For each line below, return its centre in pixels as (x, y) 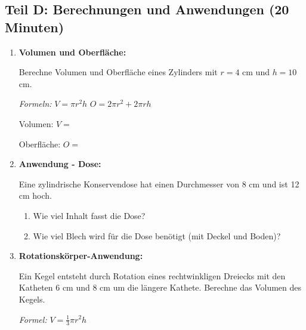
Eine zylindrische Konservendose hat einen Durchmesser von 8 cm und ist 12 (159, 183)
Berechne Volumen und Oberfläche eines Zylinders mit (118, 72)
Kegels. (32, 299)
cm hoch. (35, 195)
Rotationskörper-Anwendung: (81, 256)
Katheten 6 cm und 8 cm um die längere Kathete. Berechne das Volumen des (160, 287)
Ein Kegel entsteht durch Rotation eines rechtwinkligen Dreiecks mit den (152, 275)
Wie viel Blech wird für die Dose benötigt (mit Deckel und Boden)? (157, 235)
